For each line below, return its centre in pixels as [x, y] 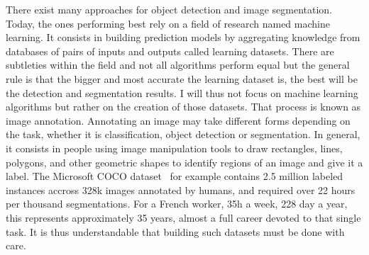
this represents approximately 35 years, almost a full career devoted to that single [183, 217]
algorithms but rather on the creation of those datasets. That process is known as [183, 107]
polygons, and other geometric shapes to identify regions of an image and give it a [184, 162]
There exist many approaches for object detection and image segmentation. [169, 9]
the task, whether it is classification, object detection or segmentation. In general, [183, 134]
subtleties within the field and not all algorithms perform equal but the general [178, 65]
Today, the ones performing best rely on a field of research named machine [168, 23]
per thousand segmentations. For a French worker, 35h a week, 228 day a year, [177, 204]
